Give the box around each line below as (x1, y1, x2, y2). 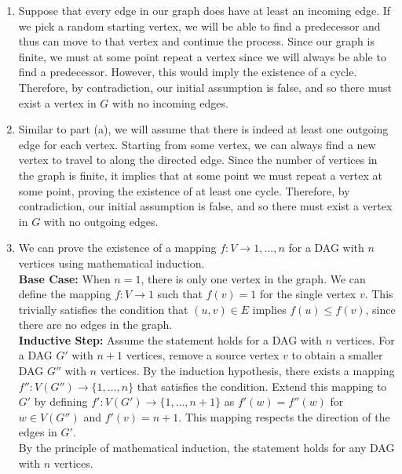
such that (157, 286, 203, 302)
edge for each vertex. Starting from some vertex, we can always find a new (18, 136, 376, 152)
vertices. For (335, 331, 395, 348)
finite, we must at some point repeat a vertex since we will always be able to (18, 48, 386, 64)
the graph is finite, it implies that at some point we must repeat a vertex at (18, 166, 382, 183)
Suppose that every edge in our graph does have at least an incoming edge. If (18, 2, 391, 18)
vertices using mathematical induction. (18, 254, 205, 271)
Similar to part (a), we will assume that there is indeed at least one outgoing (18, 121, 389, 137)
